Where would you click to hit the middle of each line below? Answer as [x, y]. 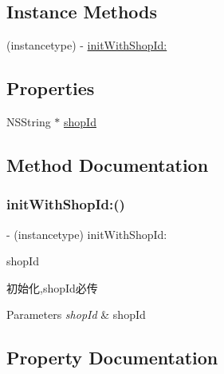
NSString [29, 121]
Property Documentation [112, 358]
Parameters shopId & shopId [76, 314]
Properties [51, 88]
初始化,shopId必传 [52, 287]
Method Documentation [108, 164]
